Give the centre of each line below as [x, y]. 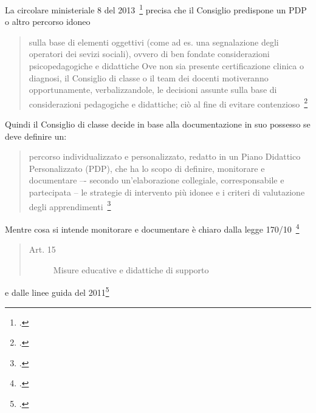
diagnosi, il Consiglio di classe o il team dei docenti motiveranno [149, 77]
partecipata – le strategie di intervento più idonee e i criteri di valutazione [167, 192]
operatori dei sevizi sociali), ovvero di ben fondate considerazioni [149, 54]
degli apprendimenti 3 [70, 205]
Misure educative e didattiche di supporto [131, 269]
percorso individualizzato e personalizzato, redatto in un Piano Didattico [165, 156]
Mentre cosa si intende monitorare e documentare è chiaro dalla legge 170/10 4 [152, 228]
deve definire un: [36, 136]
